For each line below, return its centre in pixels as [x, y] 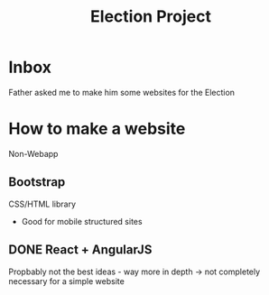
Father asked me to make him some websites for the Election [122, 92]
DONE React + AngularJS [80, 250]
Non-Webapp [33, 153]
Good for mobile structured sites [82, 221]
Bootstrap [37, 182]
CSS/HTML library [42, 204]
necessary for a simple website [67, 281]
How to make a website [97, 129]
